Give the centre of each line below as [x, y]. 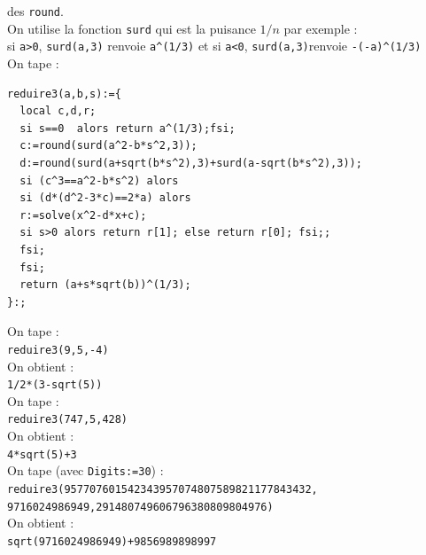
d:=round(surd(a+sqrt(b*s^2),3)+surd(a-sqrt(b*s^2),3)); [191, 163]
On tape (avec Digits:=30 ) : [85, 470]
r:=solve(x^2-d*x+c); [83, 215]
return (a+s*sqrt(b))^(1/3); [105, 285]
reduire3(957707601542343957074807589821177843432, [163, 489]
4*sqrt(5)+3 [42, 454]
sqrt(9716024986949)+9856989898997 [112, 541]
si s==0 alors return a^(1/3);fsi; [128, 128]
